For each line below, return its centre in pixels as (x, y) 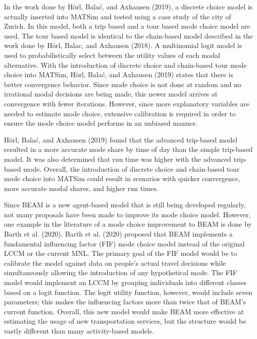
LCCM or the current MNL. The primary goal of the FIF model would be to (121, 253)
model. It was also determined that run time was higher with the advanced (118, 159)
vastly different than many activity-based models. (79, 331)
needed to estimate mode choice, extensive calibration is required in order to (120, 113)
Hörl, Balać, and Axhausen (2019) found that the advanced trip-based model (121, 139)
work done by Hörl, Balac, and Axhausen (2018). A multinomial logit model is (123, 45)
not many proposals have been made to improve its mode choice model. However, (128, 214)
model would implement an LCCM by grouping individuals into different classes (125, 282)
